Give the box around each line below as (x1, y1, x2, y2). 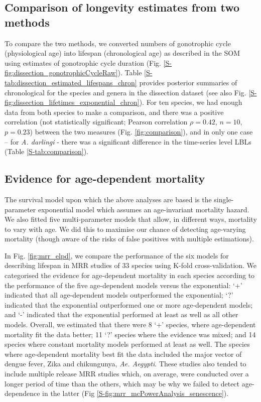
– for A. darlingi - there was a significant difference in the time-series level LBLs (5, 136, 251, 147)
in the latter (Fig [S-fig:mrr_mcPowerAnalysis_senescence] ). (42, 388, 229, 398)
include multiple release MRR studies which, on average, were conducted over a (5, 368, 249, 379)
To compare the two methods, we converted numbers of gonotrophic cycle (5, 38, 231, 48)
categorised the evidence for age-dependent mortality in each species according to (5, 270, 255, 281)
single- (214, 194, 234, 204)
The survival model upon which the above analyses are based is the (5, 194, 212, 204)
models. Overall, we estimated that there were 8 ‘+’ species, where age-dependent (5, 319, 256, 330)
